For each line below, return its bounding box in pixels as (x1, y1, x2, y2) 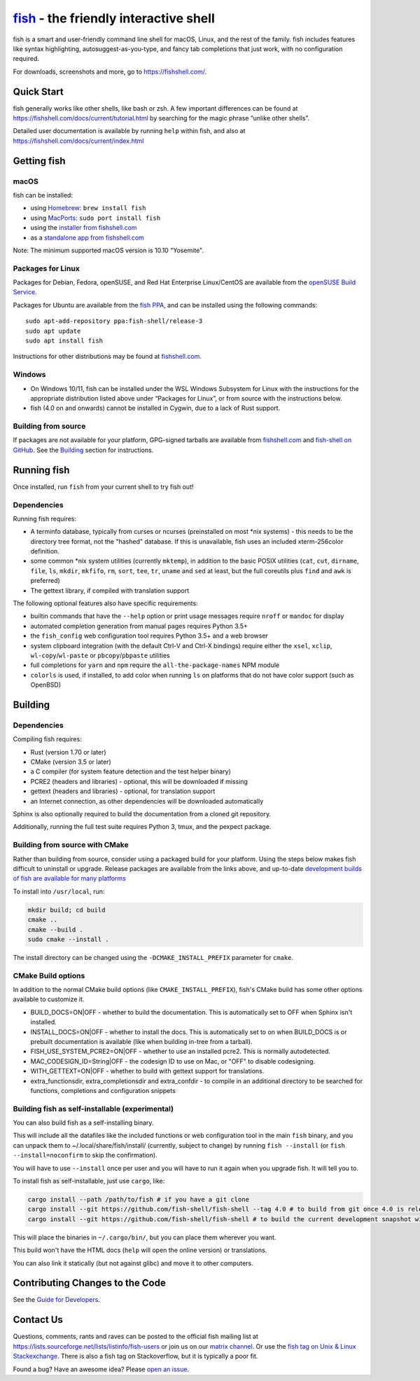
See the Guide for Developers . (13, 1296, 101, 1304)
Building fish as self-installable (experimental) (13, 1104, 174, 1113)
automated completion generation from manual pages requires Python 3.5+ (30, 621, 248, 630)
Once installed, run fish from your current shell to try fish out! (13, 482, 194, 490)
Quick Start (13, 85, 64, 97)
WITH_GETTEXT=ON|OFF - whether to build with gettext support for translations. (30, 1067, 265, 1076)
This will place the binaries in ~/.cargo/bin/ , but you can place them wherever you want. (13, 1233, 276, 1242)
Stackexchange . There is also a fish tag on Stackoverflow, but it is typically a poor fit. (13, 1352, 258, 1361)
